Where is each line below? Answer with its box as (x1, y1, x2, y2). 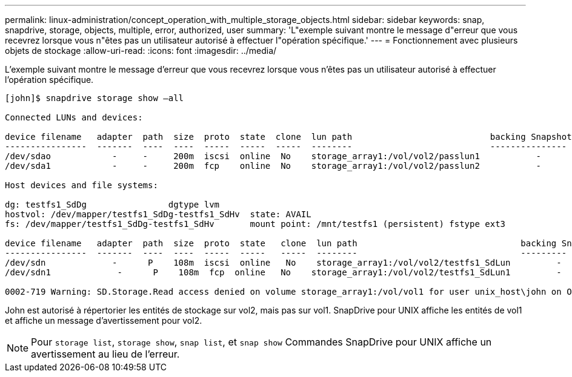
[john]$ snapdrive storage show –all (5, 93, 184, 103)
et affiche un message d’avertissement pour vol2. (5, 315, 202, 326)
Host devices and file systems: (5, 180, 158, 190)
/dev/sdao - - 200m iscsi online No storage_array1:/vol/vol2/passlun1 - (5, 151, 542, 161)
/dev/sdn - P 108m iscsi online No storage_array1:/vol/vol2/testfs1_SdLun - (5, 258, 562, 267)
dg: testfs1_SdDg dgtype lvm (5, 200, 220, 209)
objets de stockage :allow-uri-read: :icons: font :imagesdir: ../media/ (5, 45, 277, 56)
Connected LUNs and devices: (5, 113, 143, 122)
